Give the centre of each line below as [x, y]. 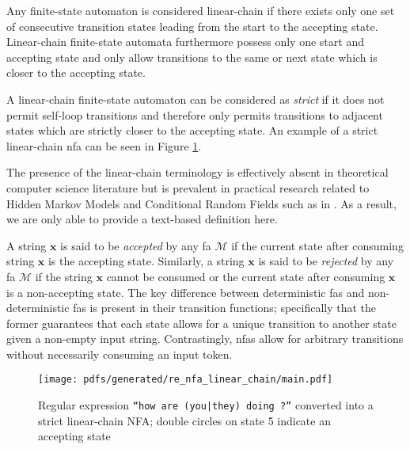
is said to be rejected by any [326, 261]
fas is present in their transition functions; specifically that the [225, 308]
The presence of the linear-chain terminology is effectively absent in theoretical [197, 172]
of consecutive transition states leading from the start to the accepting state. [192, 26]
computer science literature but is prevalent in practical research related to [188, 187]
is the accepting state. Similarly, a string [146, 261]
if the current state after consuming [317, 245]
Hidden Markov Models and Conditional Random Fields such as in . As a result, [201, 203]
